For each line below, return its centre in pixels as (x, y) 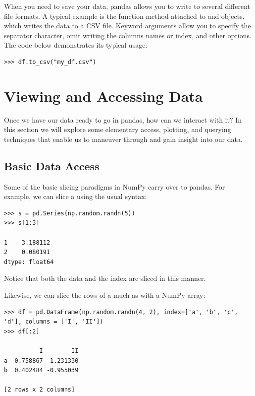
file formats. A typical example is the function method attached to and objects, (124, 16)
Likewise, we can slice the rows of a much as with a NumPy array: (105, 295)
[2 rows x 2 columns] (40, 390)
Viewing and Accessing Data (103, 96)
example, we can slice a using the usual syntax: (76, 196)
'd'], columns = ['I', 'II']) (54, 322)
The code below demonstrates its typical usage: (76, 45)
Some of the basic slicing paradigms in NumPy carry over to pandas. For (115, 186)
